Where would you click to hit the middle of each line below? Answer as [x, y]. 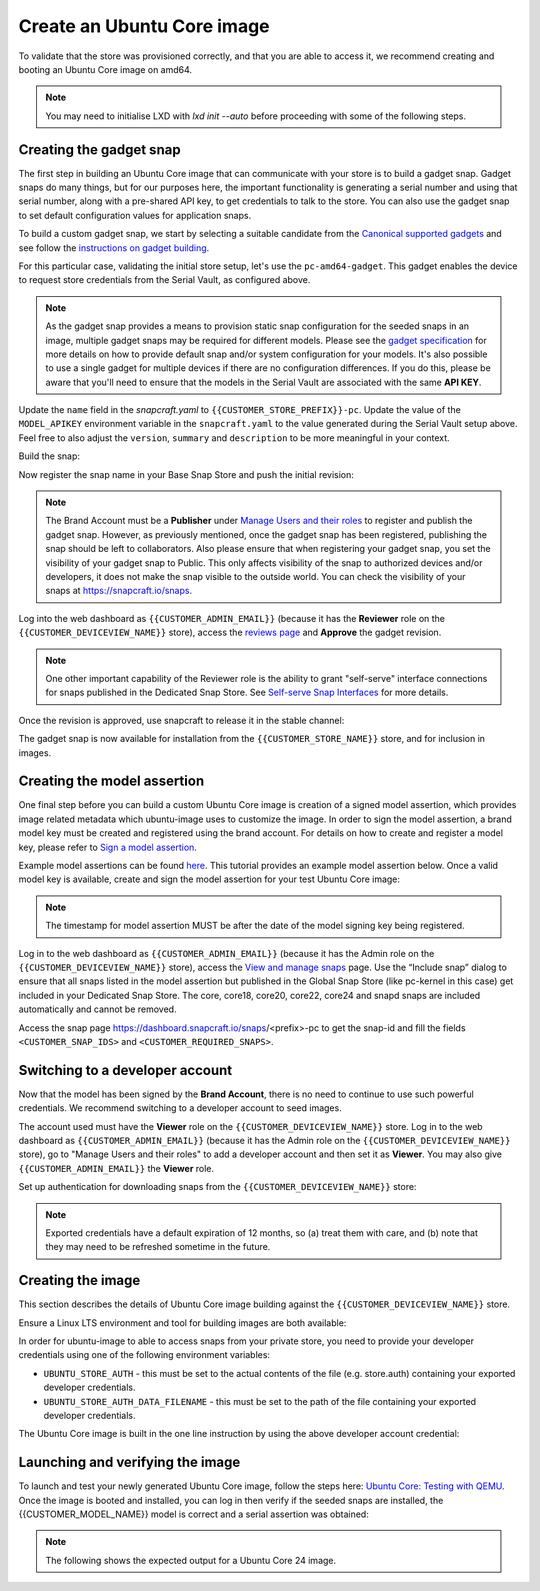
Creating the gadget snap [99, 149]
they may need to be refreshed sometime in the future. [158, 1247]
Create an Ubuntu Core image [144, 26]
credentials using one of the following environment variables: [144, 1355]
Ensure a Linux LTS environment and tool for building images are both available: [182, 1322]
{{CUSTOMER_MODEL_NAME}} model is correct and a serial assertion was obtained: [193, 1514]
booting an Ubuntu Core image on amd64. [105, 69]
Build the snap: [49, 456]
